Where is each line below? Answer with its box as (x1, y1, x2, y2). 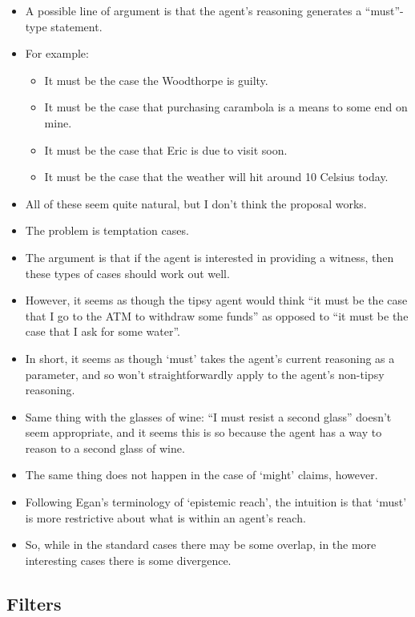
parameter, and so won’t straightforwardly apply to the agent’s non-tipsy (25, 365, 385, 382)
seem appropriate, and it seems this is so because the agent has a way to (25, 424, 382, 441)
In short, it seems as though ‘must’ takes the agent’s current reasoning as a (25, 349, 395, 366)
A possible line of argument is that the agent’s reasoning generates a (25, 2, 362, 18)
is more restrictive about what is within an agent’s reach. (25, 509, 306, 526)
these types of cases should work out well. (25, 264, 230, 281)
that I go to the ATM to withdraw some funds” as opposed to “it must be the (25, 307, 409, 324)
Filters (6, 591, 62, 615)
